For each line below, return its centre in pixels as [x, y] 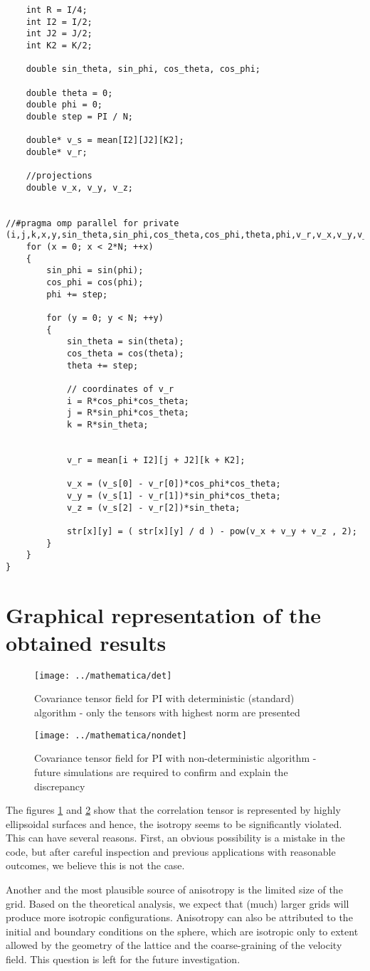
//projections [59, 176]
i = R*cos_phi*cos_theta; [128, 401]
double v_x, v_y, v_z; [79, 187]
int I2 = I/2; [59, 22]
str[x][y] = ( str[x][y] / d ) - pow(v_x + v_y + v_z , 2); [212, 531]
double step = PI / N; [79, 116]
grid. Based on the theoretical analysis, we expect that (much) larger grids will [178, 903]
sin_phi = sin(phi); [95, 271]
